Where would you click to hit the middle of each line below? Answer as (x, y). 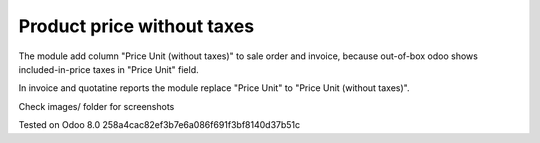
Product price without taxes (136, 26)
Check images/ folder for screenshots (96, 106)
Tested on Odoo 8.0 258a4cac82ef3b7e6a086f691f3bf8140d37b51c (159, 125)
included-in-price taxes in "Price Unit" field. (108, 69)
